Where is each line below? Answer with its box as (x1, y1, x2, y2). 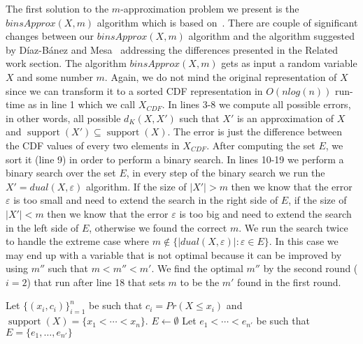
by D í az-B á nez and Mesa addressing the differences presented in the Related (6, 42, 339, 57)
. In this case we (269, 234, 339, 248)
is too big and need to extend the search (179, 206, 352, 220)
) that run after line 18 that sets (27, 274, 165, 289)
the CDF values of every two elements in (6, 137, 180, 152)
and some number (17, 69, 93, 84)
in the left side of (6, 220, 79, 234)
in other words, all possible (6, 110, 121, 125)
